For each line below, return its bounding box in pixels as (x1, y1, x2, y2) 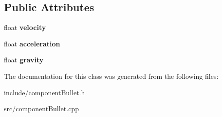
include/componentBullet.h (4, 87, 85, 97)
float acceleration (4, 38, 60, 48)
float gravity (4, 55, 44, 65)
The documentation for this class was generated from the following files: (4, 71, 219, 81)
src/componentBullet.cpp (4, 103, 79, 114)
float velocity (4, 22, 46, 32)
